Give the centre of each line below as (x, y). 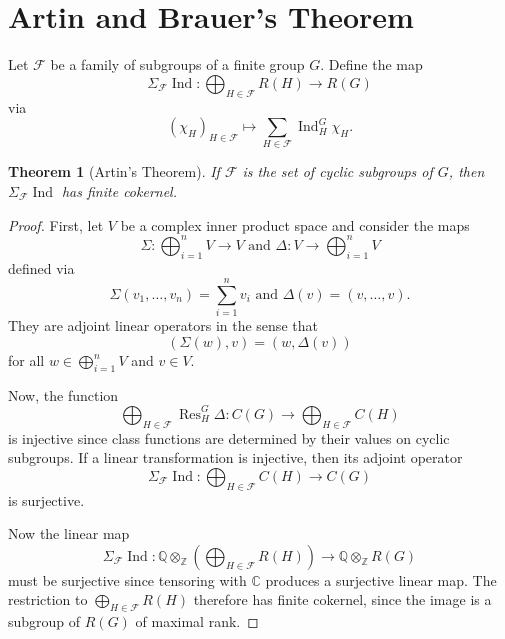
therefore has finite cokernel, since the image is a (342, 599)
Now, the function (63, 394)
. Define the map (371, 64)
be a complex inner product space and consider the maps (295, 224)
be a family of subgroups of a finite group (177, 64)
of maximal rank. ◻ (197, 621)
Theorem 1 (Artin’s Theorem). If (114, 171)
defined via (41, 267)
